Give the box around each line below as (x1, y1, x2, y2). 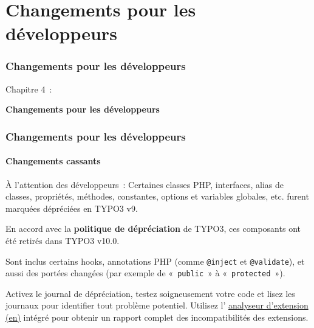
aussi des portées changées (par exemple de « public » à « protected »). (5, 267, 285, 279)
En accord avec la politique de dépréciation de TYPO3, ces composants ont (5, 222, 301, 235)
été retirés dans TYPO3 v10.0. (5, 234, 120, 246)
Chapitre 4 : (5, 82, 52, 95)
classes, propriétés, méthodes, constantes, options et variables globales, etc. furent (5, 190, 309, 203)
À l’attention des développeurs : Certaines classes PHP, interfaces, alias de (5, 178, 284, 190)
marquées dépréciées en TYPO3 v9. (5, 201, 138, 214)
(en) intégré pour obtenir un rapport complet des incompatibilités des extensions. (5, 311, 309, 324)
